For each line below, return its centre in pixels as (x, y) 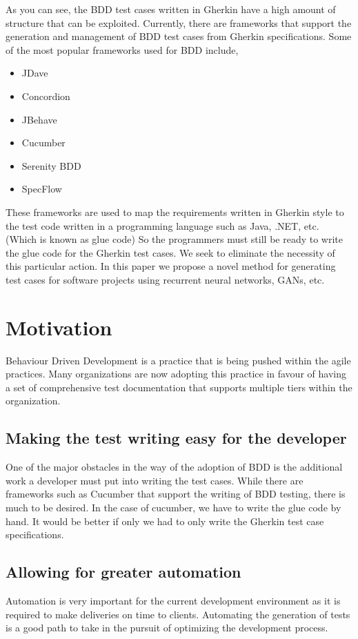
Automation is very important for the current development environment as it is (173, 600)
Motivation (59, 327)
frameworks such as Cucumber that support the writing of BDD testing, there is (176, 494)
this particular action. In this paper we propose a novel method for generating (171, 266)
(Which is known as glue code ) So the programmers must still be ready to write (174, 239)
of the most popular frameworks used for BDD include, (122, 49)
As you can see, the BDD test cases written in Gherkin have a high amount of (171, 9)
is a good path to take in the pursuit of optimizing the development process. (167, 628)
